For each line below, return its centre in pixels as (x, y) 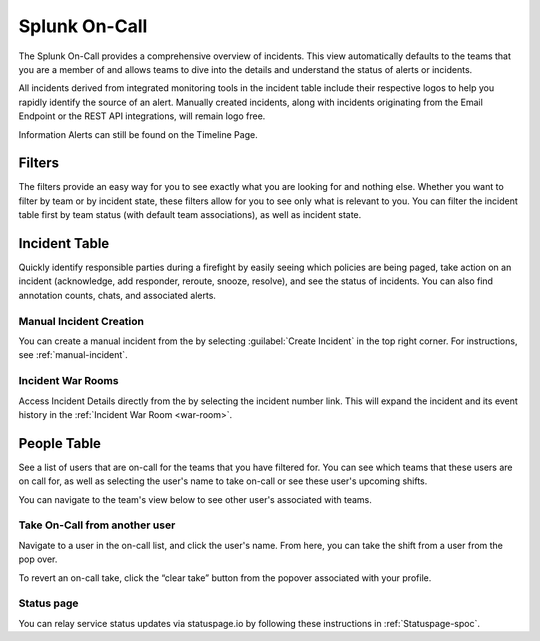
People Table (60, 443)
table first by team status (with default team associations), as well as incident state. (190, 215)
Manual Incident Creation (81, 321)
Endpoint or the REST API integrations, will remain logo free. (142, 116)
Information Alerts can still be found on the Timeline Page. (138, 134)
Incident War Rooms (68, 381)
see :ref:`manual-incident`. (73, 355)
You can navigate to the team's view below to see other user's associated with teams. (195, 499)
